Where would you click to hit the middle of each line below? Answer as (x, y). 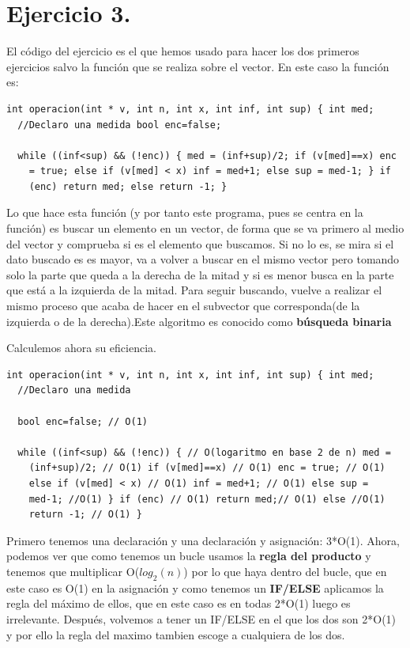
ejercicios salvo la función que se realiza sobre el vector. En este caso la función (198, 66)
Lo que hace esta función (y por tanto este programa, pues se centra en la (185, 212)
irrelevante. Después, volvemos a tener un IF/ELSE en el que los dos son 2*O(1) (201, 618)
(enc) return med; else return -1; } (128, 186)
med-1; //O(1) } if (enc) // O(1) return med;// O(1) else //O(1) (207, 499)
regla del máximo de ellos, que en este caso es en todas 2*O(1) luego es (179, 603)
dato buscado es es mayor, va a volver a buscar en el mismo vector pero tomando (203, 259)
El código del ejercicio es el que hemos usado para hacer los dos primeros (183, 51)
